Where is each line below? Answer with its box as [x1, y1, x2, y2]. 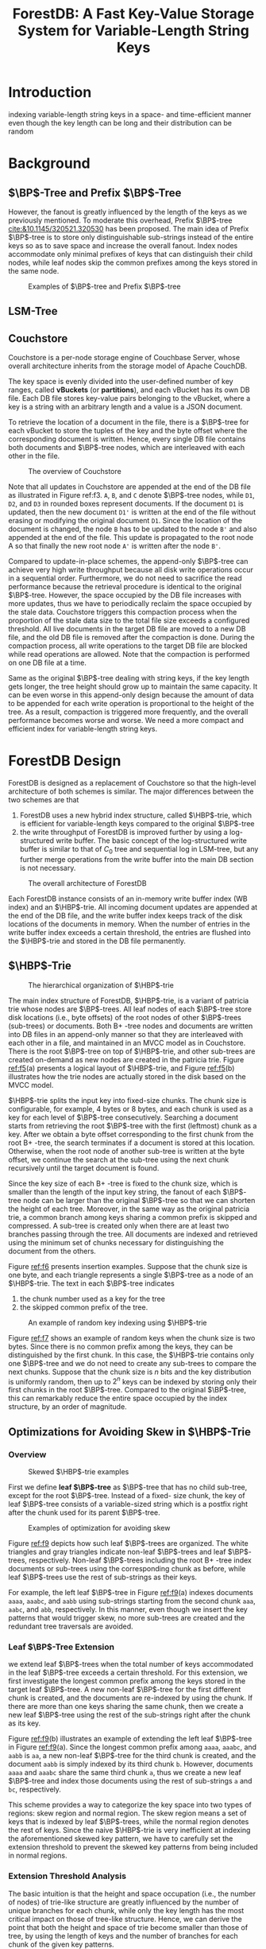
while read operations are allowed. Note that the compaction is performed [8, 650, 250, 659]
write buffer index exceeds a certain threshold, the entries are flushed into [8, 927, 252, 937]
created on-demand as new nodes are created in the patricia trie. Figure [8, 1054, 245, 1064]
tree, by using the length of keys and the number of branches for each [8, 1931, 238, 1940]
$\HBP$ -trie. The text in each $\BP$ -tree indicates [8, 1278, 175, 1288]
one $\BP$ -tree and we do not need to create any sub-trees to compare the [8, 1358, 256, 1368]
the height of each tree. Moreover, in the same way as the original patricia [8, 1204, 250, 1213]
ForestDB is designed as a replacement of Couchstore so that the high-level [8, 778, 256, 788]
